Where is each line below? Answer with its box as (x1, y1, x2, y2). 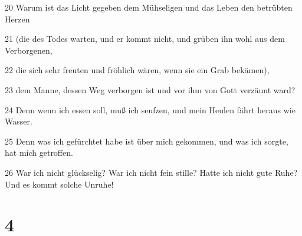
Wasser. (5, 115, 32, 127)
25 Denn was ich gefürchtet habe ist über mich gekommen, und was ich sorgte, (5, 135, 288, 147)
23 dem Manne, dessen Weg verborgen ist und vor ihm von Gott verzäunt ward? (5, 83, 296, 96)
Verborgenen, (5, 44, 52, 56)
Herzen (5, 12, 30, 25)
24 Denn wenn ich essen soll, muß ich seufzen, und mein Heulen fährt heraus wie (5, 103, 296, 116)
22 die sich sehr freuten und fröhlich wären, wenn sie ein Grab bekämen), (5, 64, 270, 76)
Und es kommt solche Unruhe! (5, 178, 114, 190)
